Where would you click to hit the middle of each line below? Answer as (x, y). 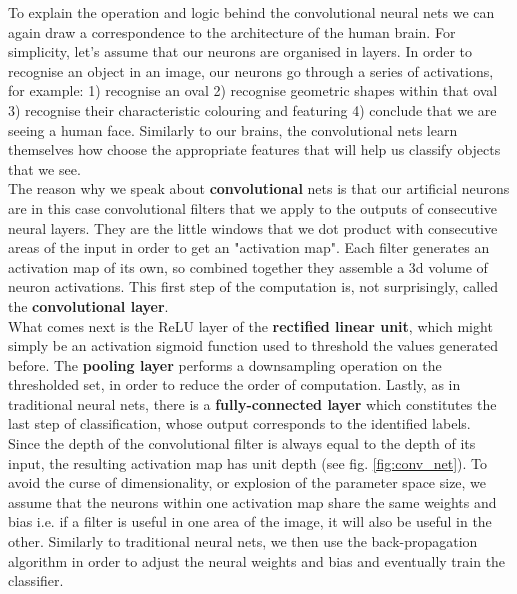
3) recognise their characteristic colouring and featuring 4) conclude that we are (252, 109)
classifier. (36, 580)
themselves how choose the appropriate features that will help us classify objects (254, 149)
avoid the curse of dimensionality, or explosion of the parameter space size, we (247, 482)
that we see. (44, 168)
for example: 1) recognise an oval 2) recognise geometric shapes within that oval (253, 90)
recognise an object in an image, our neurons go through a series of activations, (251, 70)
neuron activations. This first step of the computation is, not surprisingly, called (253, 286)
